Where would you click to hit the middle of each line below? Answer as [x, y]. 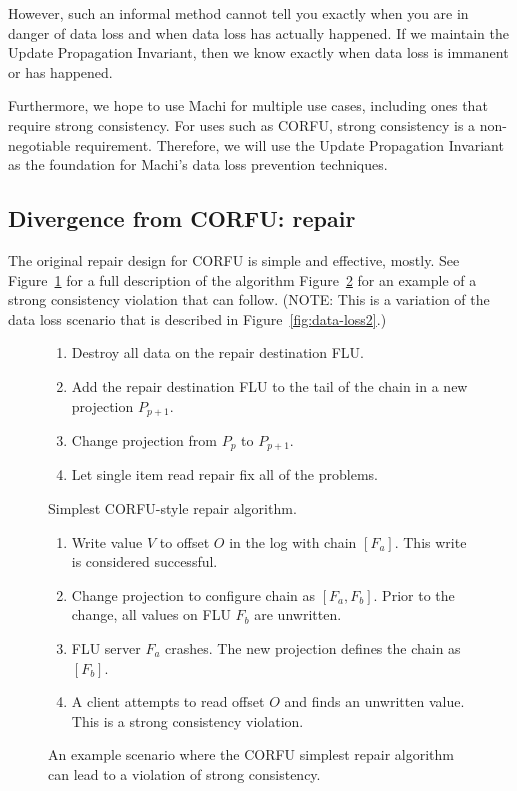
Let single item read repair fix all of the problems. [224, 474]
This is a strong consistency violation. [187, 720]
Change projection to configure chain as [193, 594]
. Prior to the [414, 594]
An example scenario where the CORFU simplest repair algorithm [251, 754]
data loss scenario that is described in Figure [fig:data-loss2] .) [197, 318]
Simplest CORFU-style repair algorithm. [172, 508]
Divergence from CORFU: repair [182, 218]
